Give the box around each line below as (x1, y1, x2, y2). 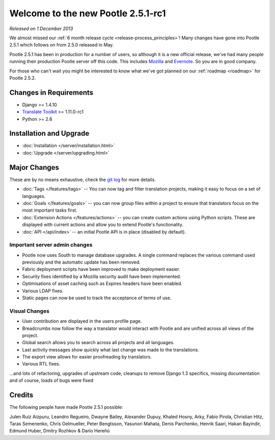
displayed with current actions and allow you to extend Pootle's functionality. (22, 222, 183, 228)
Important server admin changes (9, 241, 93, 248)
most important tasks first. (22, 207, 77, 214)
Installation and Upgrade (9, 129, 90, 138)
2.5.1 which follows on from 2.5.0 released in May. (9, 42, 114, 48)
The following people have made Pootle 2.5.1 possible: (9, 404, 123, 410)
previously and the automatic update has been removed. (22, 259, 141, 265)
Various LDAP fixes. (22, 288, 64, 294)
